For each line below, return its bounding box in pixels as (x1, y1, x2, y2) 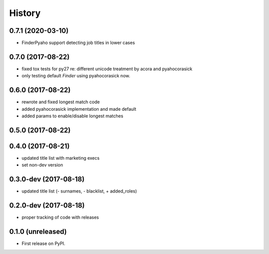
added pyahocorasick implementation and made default (21, 106, 136, 112)
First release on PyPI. (21, 241, 66, 247)
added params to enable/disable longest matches (21, 113, 124, 119)
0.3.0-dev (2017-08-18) (9, 175, 85, 184)
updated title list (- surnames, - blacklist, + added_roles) (21, 188, 137, 194)
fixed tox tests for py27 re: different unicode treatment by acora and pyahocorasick (21, 65, 193, 72)
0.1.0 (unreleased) (9, 227, 67, 236)
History (9, 7, 41, 18)
